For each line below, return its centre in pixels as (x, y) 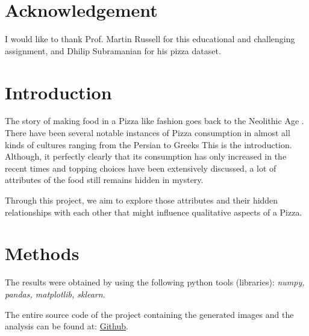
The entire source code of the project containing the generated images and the (149, 314)
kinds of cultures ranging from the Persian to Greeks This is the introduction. (148, 144)
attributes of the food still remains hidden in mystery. (104, 180)
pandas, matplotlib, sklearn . (55, 294)
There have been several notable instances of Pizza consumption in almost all (148, 133)
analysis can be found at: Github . (67, 326)
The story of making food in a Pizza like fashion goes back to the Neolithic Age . (154, 121)
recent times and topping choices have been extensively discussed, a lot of (141, 168)
